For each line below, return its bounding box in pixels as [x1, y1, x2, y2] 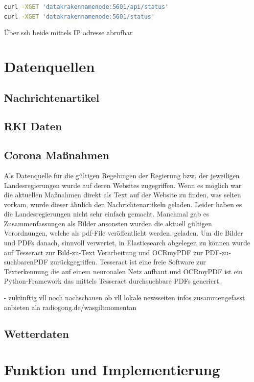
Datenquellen [4, 56, 95, 76]
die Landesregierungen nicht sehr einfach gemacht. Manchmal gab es [4, 209, 209, 219]
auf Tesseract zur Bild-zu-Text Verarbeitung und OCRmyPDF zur [4, 247, 203, 257]
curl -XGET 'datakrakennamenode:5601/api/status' [4, 3, 169, 10]
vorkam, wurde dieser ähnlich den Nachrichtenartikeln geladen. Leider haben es [4, 199, 242, 209]
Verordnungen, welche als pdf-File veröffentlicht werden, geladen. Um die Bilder [4, 228, 243, 238]
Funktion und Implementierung [4, 359, 220, 380]
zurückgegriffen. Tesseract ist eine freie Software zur [50, 257, 206, 267]
